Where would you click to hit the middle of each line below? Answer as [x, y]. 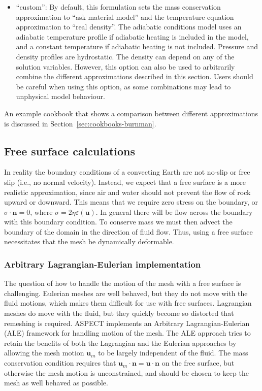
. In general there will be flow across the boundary [174, 211]
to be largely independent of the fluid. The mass [173, 353]
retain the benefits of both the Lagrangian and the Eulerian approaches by [120, 343]
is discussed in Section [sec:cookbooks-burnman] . [80, 123]
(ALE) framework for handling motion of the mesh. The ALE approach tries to [127, 333]
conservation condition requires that [60, 363]
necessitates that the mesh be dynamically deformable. [89, 241]
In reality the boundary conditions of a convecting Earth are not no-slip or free [127, 172]
